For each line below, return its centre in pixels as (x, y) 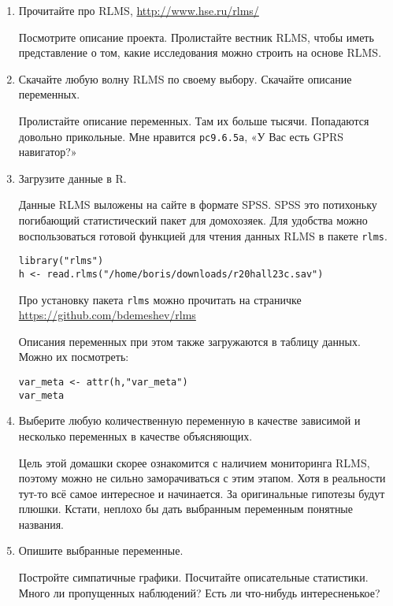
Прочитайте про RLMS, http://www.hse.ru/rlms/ (139, 10)
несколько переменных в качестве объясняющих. (135, 435)
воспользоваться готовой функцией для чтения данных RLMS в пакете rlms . (203, 235)
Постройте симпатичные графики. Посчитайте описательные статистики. (193, 577)
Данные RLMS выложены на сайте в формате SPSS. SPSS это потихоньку (198, 204)
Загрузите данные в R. (72, 178)
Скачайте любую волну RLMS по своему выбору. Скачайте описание (185, 78)
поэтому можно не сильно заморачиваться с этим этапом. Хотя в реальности (202, 478)
